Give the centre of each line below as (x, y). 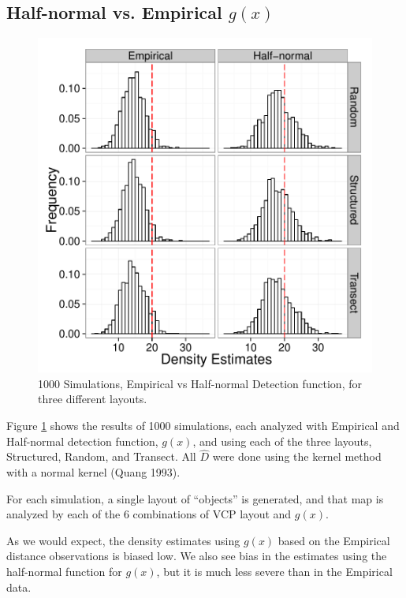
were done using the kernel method (297, 456)
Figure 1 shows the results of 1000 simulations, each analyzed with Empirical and (203, 425)
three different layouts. (93, 399)
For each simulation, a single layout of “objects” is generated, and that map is (195, 498)
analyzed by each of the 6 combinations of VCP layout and (149, 514)
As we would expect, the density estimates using (123, 540)
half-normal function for (64, 571)
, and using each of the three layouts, (282, 441)
